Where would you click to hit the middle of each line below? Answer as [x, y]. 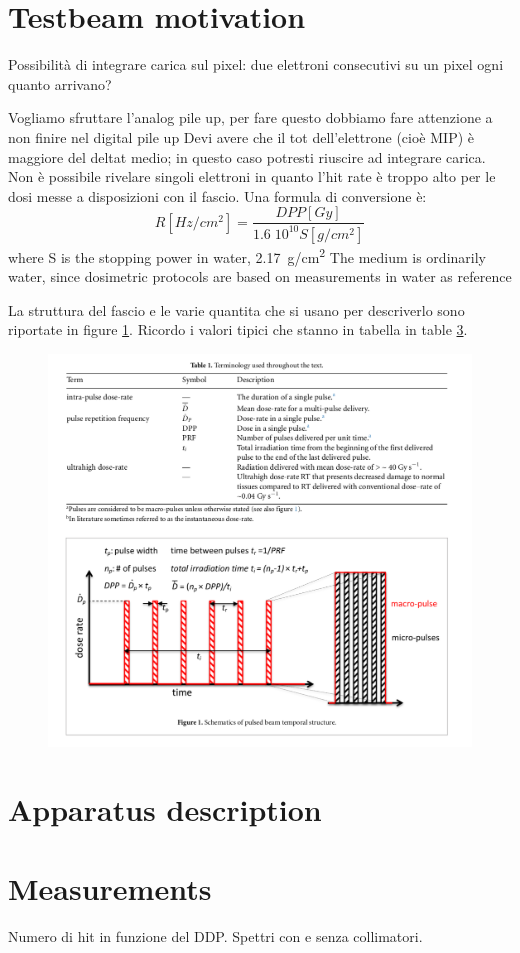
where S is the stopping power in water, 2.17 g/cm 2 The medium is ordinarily [247, 255]
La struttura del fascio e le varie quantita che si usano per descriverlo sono [236, 309]
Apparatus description [165, 809]
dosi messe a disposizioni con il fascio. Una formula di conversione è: [217, 195]
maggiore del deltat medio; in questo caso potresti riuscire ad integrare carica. [247, 156]
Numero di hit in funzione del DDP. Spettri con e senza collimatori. [215, 935]
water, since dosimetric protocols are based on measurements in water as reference [260, 275]
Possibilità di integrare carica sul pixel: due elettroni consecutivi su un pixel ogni [256, 64]
